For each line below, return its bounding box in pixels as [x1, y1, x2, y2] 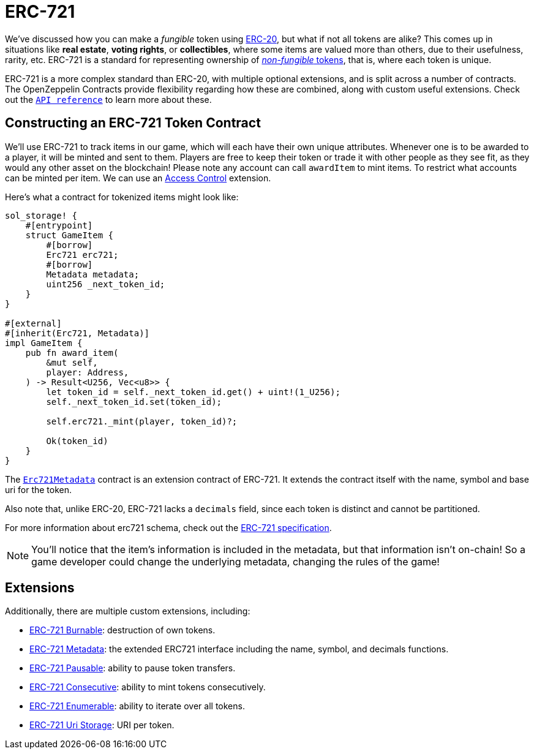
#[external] [5, 318, 62, 328]
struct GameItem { [25, 230, 114, 240]
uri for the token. [5, 484, 72, 495]
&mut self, [46, 357, 98, 368]
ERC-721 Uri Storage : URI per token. [29, 720, 175, 731]
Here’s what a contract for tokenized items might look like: [5, 191, 239, 202]
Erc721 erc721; [46, 249, 119, 260]
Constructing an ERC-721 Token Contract [5, 115, 261, 131]
